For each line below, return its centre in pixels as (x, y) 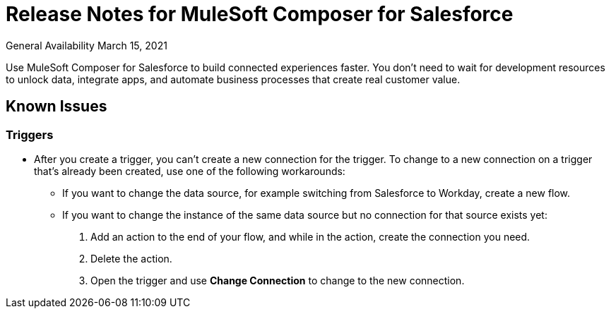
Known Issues (57, 107)
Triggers (30, 134)
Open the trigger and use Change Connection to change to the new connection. (278, 280)
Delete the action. (131, 258)
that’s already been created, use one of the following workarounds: (190, 171)
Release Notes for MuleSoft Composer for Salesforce (260, 14)
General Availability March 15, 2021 (87, 45)
